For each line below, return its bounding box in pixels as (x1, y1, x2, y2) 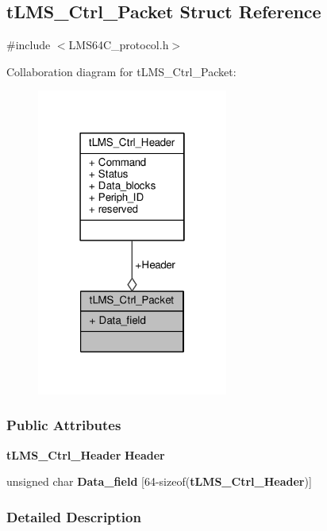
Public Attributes (6, 415, 121, 435)
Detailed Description (6, 506, 141, 526)
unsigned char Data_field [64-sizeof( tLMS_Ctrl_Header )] (6, 473, 312, 490)
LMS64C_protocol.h (68, 37, 169, 53)
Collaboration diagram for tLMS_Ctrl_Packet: (6, 63, 237, 79)
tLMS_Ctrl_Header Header (6, 446, 165, 463)
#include (6, 37, 51, 53)
